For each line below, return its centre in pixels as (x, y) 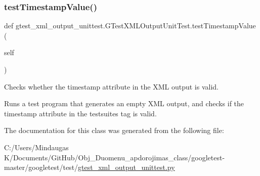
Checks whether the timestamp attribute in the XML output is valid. (112, 86)
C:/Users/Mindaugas (36, 147)
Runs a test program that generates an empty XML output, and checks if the (124, 103)
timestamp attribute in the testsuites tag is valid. (80, 113)
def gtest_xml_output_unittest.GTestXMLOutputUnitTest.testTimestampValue (130, 26)
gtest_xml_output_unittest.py (126, 167)
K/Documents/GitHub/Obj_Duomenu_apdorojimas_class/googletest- (115, 157)
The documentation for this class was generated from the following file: (114, 130)
